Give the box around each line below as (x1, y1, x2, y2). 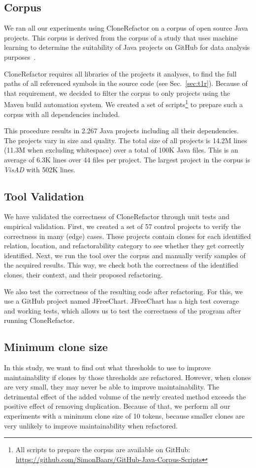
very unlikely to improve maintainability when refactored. (4, 420, 178, 430)
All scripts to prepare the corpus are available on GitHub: (15, 444, 191, 455)
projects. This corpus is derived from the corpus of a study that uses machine (4, 32, 238, 42)
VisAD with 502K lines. (4, 164, 76, 174)
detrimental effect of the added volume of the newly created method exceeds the (4, 391, 246, 401)
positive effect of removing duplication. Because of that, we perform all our (4, 401, 230, 411)
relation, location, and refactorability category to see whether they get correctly (4, 240, 245, 251)
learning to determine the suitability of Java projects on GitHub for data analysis (4, 42, 250, 52)
